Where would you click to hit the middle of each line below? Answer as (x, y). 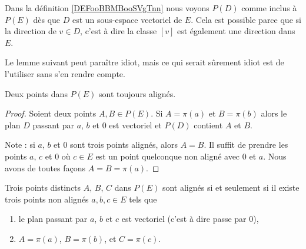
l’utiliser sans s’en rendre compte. (65, 73)
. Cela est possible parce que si (246, 19)
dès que (47, 19)
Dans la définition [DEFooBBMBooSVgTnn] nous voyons (107, 8)
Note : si (20, 145)
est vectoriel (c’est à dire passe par (184, 219)
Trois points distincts (43, 187)
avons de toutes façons (45, 167)
